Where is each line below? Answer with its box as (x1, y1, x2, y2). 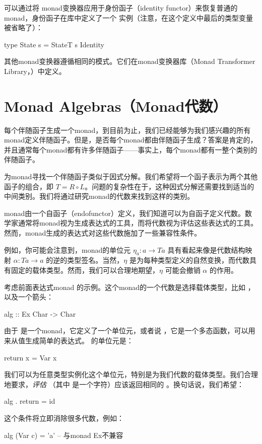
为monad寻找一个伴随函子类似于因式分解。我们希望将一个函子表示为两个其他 (4, 171, 258, 182)
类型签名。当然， (67, 255, 124, 265)
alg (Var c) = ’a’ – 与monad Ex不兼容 (4, 429, 123, 440)
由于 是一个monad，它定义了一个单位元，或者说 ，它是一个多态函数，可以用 (4, 325, 255, 336)
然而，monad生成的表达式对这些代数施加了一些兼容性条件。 (4, 228, 202, 238)
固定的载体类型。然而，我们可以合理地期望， (11, 265, 159, 275)
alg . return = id (4, 396, 55, 406)
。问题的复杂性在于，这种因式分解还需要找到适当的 (85, 181, 254, 191)
